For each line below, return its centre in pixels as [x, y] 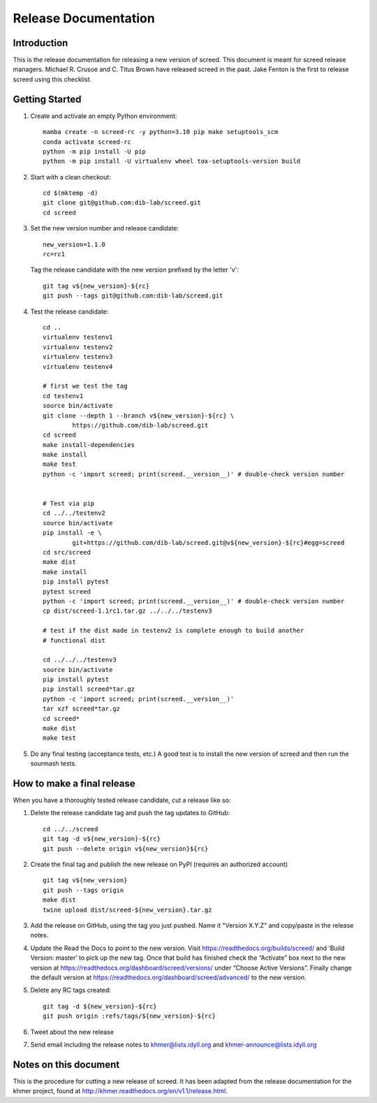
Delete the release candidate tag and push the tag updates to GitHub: [130, 813]
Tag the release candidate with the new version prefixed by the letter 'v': [135, 270]
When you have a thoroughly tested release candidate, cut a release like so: [122, 801]
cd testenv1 [63, 396]
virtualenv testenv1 [78, 337]
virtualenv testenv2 [78, 347]
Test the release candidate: [69, 312]
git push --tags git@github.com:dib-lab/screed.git [133, 296]
